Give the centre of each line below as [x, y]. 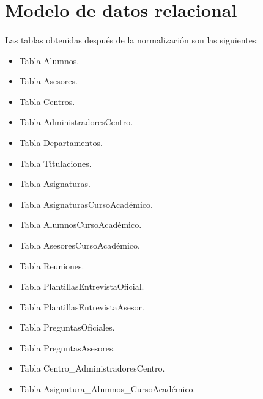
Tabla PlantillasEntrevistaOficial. [82, 286]
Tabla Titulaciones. [55, 163]
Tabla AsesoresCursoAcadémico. [80, 245]
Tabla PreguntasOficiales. [67, 327]
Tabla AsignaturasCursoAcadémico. [86, 204]
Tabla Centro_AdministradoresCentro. [92, 368]
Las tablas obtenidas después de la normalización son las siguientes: [132, 39]
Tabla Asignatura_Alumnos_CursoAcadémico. [107, 389]
